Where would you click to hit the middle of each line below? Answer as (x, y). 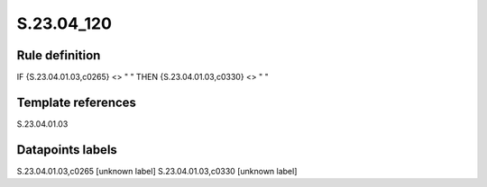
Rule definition (59, 55)
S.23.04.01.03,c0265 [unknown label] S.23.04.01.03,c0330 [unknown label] (157, 171)
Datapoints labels (67, 150)
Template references (77, 102)
